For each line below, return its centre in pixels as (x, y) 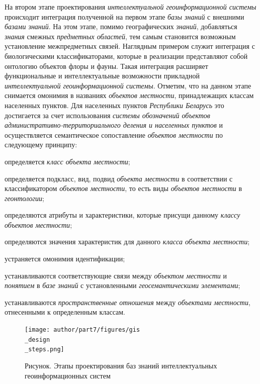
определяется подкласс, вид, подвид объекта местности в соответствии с (119, 178)
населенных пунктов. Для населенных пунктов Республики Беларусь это (114, 105)
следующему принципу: (41, 145)
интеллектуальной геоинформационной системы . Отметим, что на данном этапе (128, 85)
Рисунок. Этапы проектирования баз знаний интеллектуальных (121, 365)
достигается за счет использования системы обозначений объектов (107, 115)
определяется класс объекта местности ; (67, 161)
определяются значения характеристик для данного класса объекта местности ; (127, 242)
